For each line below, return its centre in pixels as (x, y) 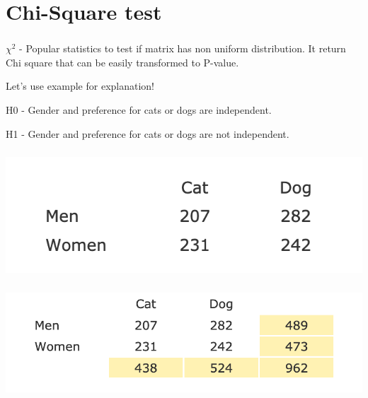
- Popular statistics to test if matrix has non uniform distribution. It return (183, 48)
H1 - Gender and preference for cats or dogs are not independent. (148, 133)
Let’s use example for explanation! (80, 86)
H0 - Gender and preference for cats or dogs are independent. (139, 110)
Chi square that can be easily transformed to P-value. (122, 62)
